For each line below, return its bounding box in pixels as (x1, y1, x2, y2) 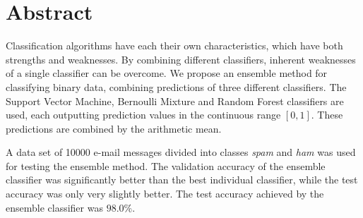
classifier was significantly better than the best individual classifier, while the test (6, 172, 358, 187)
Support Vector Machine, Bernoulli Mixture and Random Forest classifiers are (6, 93, 344, 108)
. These (311, 107, 343, 122)
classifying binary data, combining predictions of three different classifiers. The (6, 79, 347, 94)
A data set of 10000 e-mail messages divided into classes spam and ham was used (6, 145, 356, 159)
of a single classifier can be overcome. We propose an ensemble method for (6, 66, 328, 80)
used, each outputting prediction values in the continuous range (6, 107, 281, 122)
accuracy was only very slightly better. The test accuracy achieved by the (6, 186, 324, 201)
